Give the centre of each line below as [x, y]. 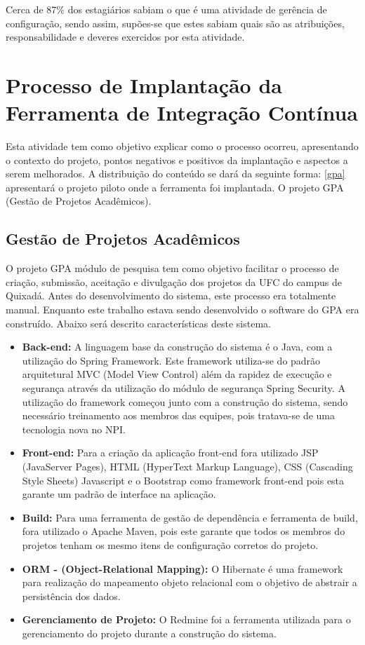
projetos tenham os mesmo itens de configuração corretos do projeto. [170, 544]
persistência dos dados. [71, 596]
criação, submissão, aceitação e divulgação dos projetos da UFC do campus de [174, 281]
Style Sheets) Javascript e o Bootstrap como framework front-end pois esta [183, 480]
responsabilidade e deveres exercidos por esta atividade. [125, 37]
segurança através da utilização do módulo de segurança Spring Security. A [184, 388]
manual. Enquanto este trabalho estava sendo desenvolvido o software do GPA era [182, 310]
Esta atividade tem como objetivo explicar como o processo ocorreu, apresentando [182, 146]
